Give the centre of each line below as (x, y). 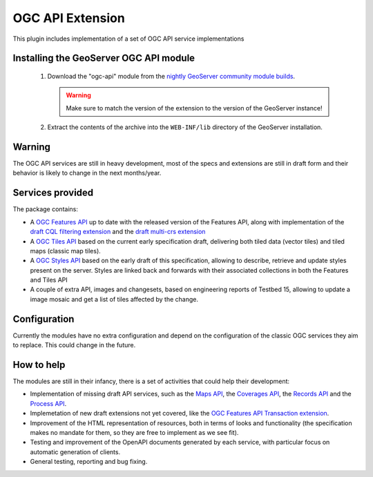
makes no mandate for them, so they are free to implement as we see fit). (134, 432)
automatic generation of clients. (75, 451)
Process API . (48, 403)
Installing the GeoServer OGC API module (104, 58)
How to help (39, 365)
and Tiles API (49, 280)
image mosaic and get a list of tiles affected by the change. (114, 299)
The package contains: (46, 209)
